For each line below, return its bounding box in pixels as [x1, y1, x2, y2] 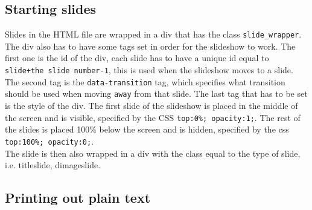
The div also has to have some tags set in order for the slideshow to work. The [5, 39, 296, 52]
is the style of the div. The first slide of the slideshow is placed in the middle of [5, 99, 298, 112]
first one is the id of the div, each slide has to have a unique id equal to [5, 51, 269, 64]
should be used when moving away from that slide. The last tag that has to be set [5, 87, 308, 100]
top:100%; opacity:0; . [5, 134, 94, 147]
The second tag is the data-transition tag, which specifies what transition [5, 75, 285, 88]
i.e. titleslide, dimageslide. [5, 159, 101, 171]
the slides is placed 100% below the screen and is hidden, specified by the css [5, 123, 289, 136]
